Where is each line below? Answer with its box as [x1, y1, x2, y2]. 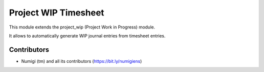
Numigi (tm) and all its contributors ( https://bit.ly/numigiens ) [21, 58, 142, 64]
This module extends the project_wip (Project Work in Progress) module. [9, 24, 155, 30]
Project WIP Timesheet [9, 7, 105, 18]
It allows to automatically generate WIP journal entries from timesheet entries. [9, 33, 166, 39]
